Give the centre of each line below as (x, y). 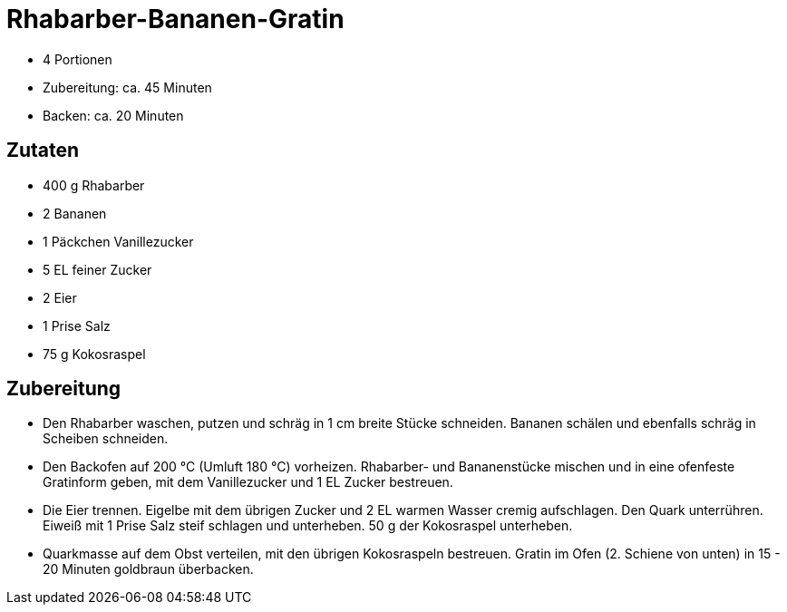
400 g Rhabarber (94, 185)
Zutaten (43, 151)
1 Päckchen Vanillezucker (118, 241)
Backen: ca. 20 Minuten (113, 115)
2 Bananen (75, 213)
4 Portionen (78, 59)
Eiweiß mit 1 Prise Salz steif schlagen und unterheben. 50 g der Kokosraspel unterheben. (308, 526)
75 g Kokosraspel (94, 354)
